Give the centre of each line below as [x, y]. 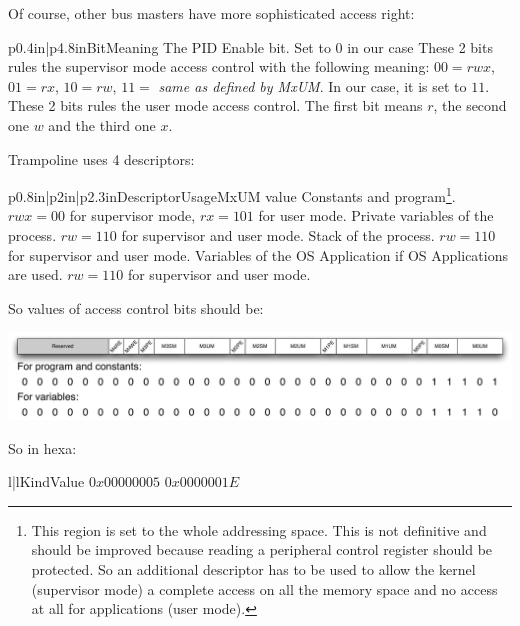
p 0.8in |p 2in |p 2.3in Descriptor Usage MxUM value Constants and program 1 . [232, 194]
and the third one [102, 124]
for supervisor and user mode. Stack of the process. [278, 235]
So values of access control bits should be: [136, 307]
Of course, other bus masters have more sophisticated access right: [211, 13]
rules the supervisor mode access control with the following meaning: [219, 66]
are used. [35, 274]
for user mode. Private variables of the [376, 215]
